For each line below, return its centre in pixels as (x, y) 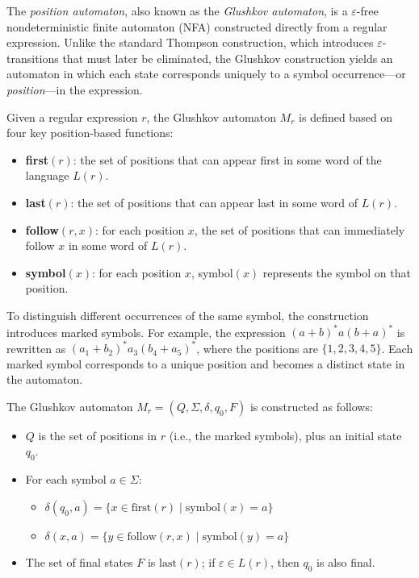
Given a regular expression (72, 116)
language (47, 175)
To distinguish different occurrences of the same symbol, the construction (188, 315)
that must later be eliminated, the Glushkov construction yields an (228, 58)
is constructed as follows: (311, 406)
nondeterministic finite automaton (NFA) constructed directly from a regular (197, 26)
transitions (33, 58)
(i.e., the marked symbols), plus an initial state (285, 435)
